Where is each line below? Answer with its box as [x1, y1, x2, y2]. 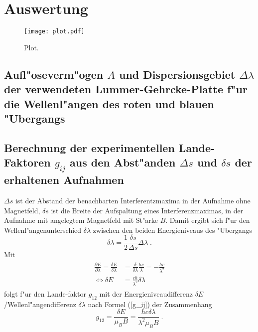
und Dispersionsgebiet [119, 66, 236, 82]
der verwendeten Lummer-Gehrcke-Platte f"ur [4, 81, 248, 97]
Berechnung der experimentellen [4, 140, 175, 155]
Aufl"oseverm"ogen [4, 66, 104, 82]
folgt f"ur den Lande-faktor [4, 289, 86, 299]
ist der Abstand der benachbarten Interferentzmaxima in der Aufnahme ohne [15, 195, 251, 206]
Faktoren [4, 155, 51, 170]
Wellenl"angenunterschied [4, 224, 82, 235]
